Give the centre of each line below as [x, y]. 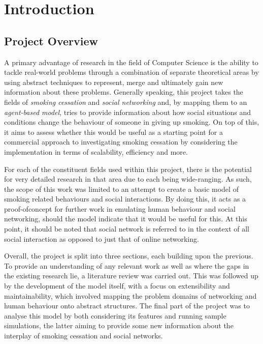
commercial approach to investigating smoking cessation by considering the [121, 142]
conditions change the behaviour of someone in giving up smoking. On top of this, [132, 122]
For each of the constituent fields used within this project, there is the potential [128, 169]
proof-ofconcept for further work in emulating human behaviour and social [120, 208]
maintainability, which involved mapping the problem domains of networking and [130, 295]
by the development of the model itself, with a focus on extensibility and [117, 286]
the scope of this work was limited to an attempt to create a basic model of [121, 189]
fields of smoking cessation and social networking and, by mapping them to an [126, 102]
